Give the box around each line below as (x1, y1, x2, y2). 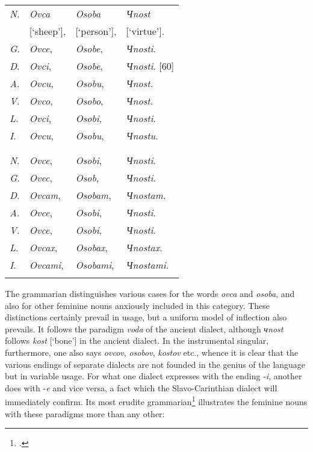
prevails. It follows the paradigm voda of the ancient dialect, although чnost (5, 322, 284, 335)
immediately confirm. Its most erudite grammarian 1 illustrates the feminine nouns (5, 394, 308, 408)
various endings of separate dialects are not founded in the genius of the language (5, 358, 306, 370)
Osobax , (75, 240, 108, 254)
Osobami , (75, 258, 114, 272)
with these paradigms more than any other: (5, 407, 165, 420)
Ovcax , (29, 240, 58, 254)
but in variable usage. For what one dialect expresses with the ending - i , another (5, 370, 302, 382)
